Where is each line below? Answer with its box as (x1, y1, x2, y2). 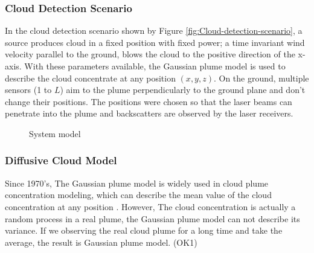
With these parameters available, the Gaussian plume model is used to (24, 60, 286, 72)
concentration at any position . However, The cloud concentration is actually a (5, 200, 296, 213)
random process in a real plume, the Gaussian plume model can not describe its (5, 212, 300, 225)
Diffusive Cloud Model (5, 153, 117, 168)
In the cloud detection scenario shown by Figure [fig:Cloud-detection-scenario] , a (5, 24, 303, 37)
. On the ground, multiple (213, 71, 309, 84)
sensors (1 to (5, 83, 52, 96)
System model (29, 127, 81, 139)
